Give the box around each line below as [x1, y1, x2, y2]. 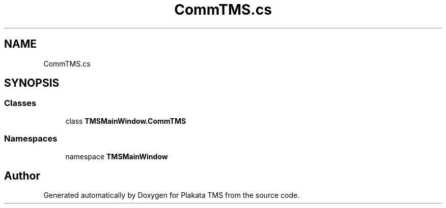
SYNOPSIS [4, 77, 60, 90]
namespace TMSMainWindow [65, 152, 168, 161]
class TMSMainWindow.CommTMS [65, 116, 186, 125]
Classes [4, 98, 37, 109]
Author [4, 169, 40, 182]
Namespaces [4, 133, 58, 144]
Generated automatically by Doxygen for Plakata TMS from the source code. [43, 191, 300, 200]
